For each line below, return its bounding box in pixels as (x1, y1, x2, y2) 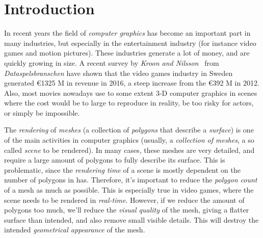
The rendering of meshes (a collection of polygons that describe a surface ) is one (4, 124, 254, 135)
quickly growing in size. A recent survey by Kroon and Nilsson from (4, 57, 219, 68)
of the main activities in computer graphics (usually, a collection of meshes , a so (4, 135, 254, 145)
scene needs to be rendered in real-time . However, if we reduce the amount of (4, 194, 245, 205)
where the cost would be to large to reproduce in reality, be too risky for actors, (4, 97, 254, 108)
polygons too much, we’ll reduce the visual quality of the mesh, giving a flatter (4, 204, 249, 215)
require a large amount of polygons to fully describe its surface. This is (4, 154, 225, 165)
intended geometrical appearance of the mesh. (4, 224, 145, 235)
